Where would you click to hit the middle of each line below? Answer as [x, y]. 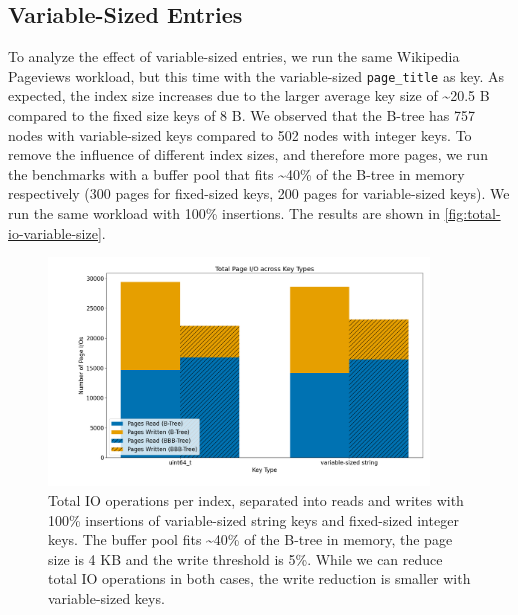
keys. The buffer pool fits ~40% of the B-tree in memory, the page [250, 539]
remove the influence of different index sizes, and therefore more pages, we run [248, 154]
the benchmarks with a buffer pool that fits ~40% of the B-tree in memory [236, 173]
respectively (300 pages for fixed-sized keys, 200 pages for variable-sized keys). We [259, 193]
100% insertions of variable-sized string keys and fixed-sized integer [253, 519]
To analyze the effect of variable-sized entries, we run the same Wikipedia [234, 56]
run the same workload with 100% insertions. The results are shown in [224, 213]
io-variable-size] [55, 232]
